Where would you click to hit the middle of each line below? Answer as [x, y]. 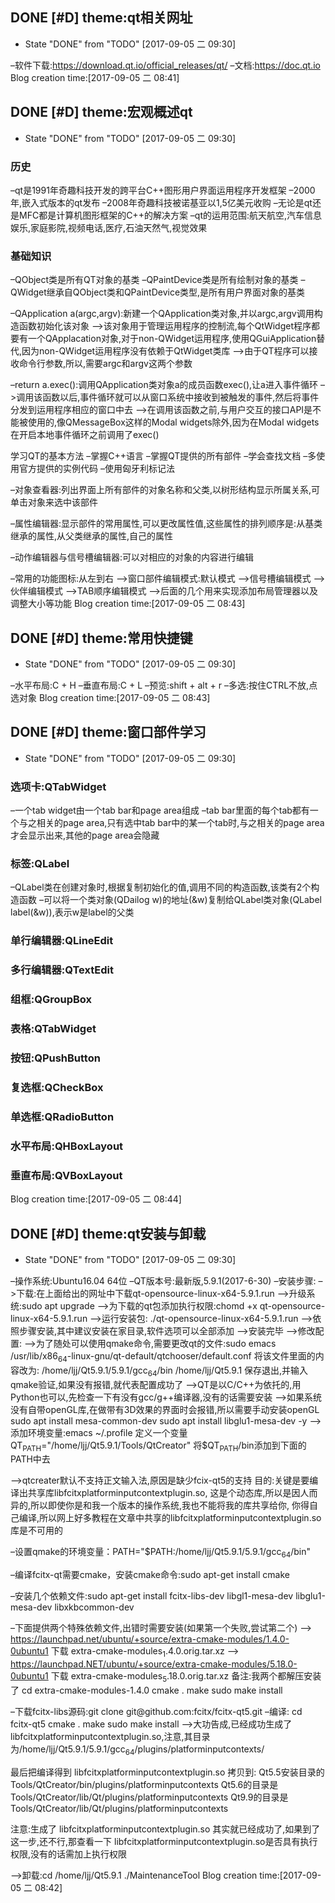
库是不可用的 [36, 1530]
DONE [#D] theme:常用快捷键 [101, 638]
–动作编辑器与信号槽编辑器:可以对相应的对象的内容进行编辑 [132, 557]
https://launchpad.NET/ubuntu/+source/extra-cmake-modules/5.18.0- [154, 1664]
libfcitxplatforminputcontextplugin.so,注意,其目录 [110, 1736]
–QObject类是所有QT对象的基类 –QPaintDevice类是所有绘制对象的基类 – [158, 280]
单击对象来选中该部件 [54, 502]
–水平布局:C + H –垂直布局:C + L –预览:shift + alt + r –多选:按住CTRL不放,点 [164, 685]
